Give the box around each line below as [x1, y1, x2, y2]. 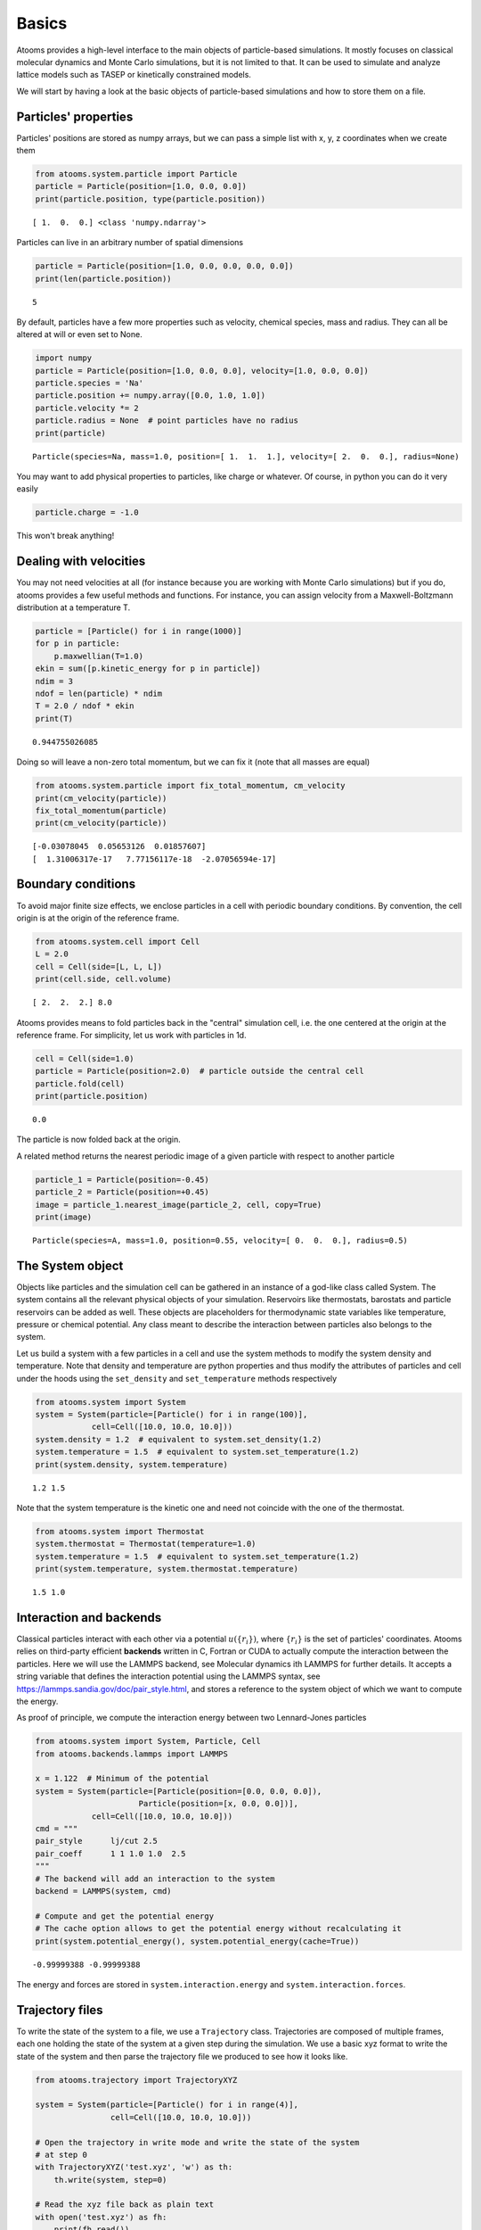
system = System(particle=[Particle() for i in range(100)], [35, 1409, 308, 1419]
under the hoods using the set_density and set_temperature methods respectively [16, 1373, 338, 1383]
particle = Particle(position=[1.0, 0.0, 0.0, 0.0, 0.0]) [35, 261, 294, 271]
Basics [16, 13, 68, 33]
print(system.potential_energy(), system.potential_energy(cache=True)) [35, 1936, 360, 1946]
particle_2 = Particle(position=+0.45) [35, 1187, 209, 1197]
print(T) [35, 714, 74, 723]
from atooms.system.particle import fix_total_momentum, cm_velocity [35, 780, 346, 791]
